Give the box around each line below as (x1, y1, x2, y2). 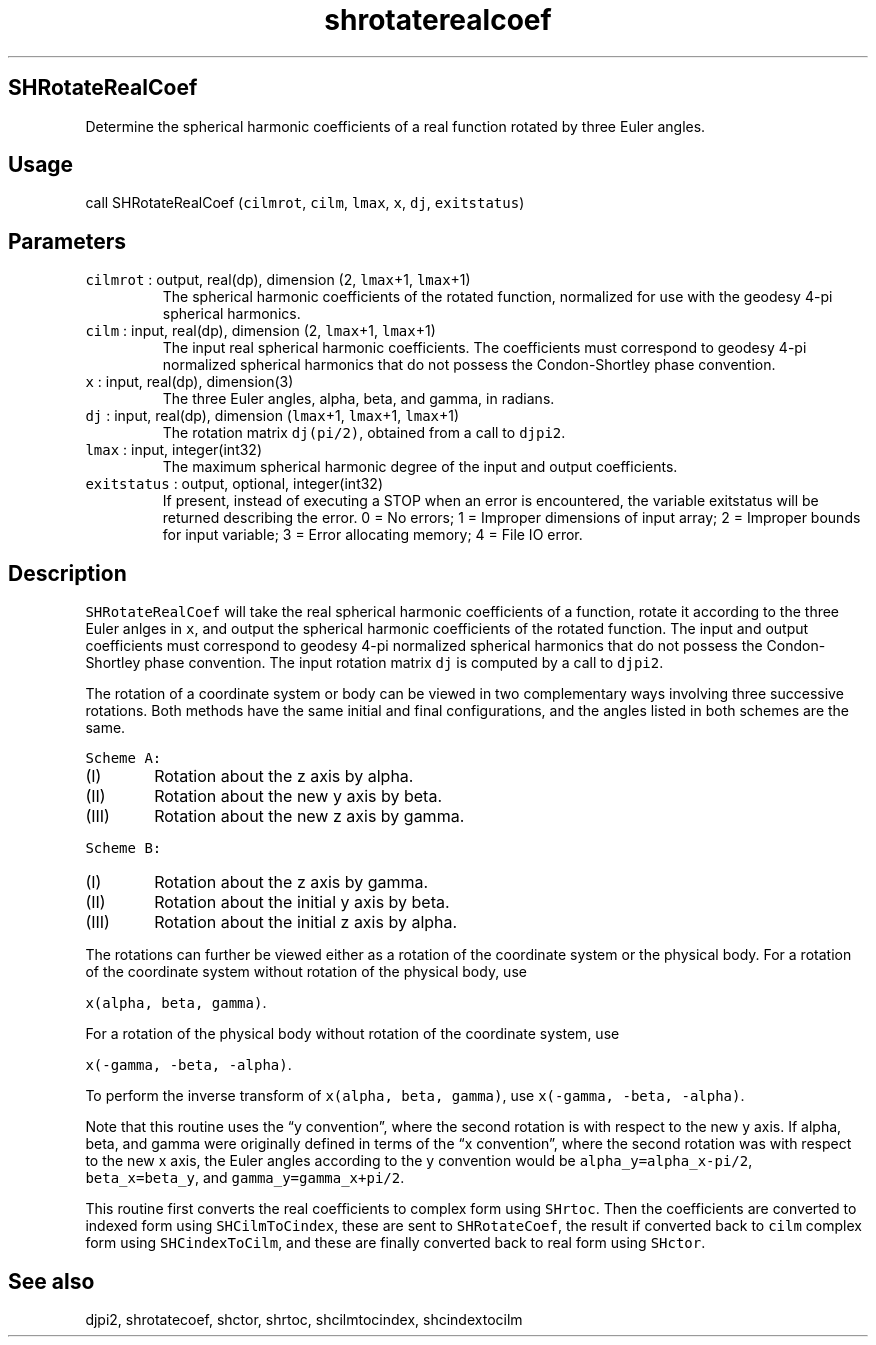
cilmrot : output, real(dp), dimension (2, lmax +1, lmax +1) (85, 271, 471, 289)
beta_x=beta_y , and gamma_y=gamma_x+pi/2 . (85, 1169, 405, 1187)
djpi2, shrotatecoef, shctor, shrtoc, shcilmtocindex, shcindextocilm (85, 1310, 523, 1328)
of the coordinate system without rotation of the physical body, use (85, 963, 527, 981)
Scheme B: (85, 840, 162, 857)
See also (8, 1268, 95, 1294)
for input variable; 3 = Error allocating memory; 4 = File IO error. (162, 526, 583, 544)
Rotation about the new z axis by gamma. (154, 806, 465, 827)
